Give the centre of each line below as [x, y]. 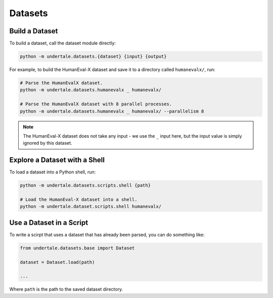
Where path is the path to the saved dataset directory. [66, 289]
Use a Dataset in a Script [49, 223]
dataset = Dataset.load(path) [57, 262]
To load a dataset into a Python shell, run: [53, 172]
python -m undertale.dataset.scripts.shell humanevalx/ [91, 206]
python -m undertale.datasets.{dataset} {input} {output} [93, 56]
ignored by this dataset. [48, 143]
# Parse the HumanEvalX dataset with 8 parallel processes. [96, 104]
